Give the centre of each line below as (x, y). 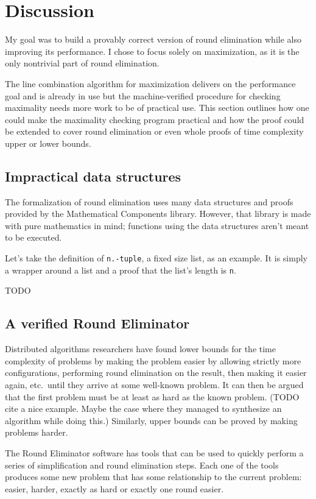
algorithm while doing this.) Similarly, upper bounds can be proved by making (151, 420)
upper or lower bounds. (48, 143)
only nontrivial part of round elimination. (82, 63)
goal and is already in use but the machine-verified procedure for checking (143, 95)
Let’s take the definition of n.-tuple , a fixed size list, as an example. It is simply (156, 258)
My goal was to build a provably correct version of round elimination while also (153, 39)
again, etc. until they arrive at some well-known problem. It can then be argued (154, 384)
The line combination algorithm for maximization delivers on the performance (150, 83)
